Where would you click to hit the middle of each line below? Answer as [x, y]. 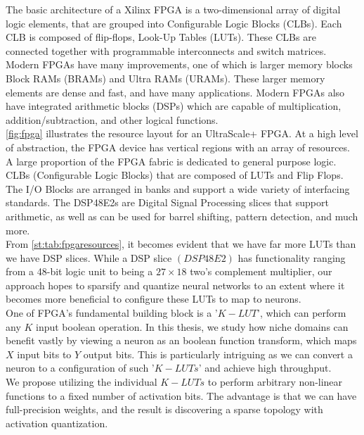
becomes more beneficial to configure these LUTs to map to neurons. [154, 299]
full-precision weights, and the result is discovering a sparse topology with [164, 409]
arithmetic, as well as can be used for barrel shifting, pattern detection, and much [182, 216]
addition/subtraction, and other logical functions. [112, 119]
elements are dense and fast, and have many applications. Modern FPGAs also [175, 92]
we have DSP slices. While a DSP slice [89, 257]
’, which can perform [302, 313]
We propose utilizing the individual [82, 382]
